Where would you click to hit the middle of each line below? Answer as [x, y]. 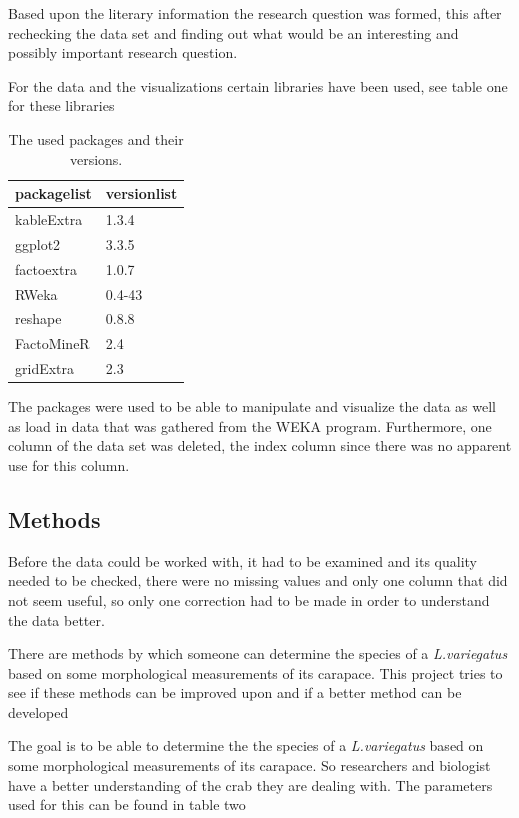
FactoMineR [52, 343]
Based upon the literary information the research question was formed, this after [255, 13]
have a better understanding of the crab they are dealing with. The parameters [250, 784]
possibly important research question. [123, 52]
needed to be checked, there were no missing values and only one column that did [258, 580]
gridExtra [45, 368]
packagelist [53, 193]
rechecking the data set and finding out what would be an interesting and [233, 32]
